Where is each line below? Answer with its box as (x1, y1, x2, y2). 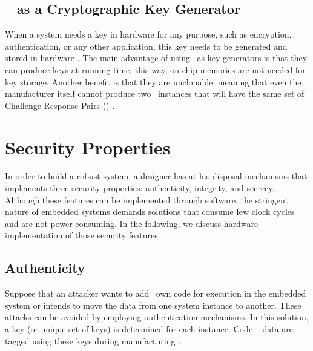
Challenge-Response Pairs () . (5, 99, 115, 111)
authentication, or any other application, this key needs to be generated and (5, 39, 288, 52)
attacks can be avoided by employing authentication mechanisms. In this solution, (5, 310, 309, 323)
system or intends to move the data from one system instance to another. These (5, 298, 301, 311)
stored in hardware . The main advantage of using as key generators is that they (5, 51, 308, 64)
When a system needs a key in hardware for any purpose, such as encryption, (5, 28, 292, 41)
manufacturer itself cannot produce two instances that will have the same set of (5, 87, 305, 100)
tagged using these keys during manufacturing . (5, 334, 181, 347)
